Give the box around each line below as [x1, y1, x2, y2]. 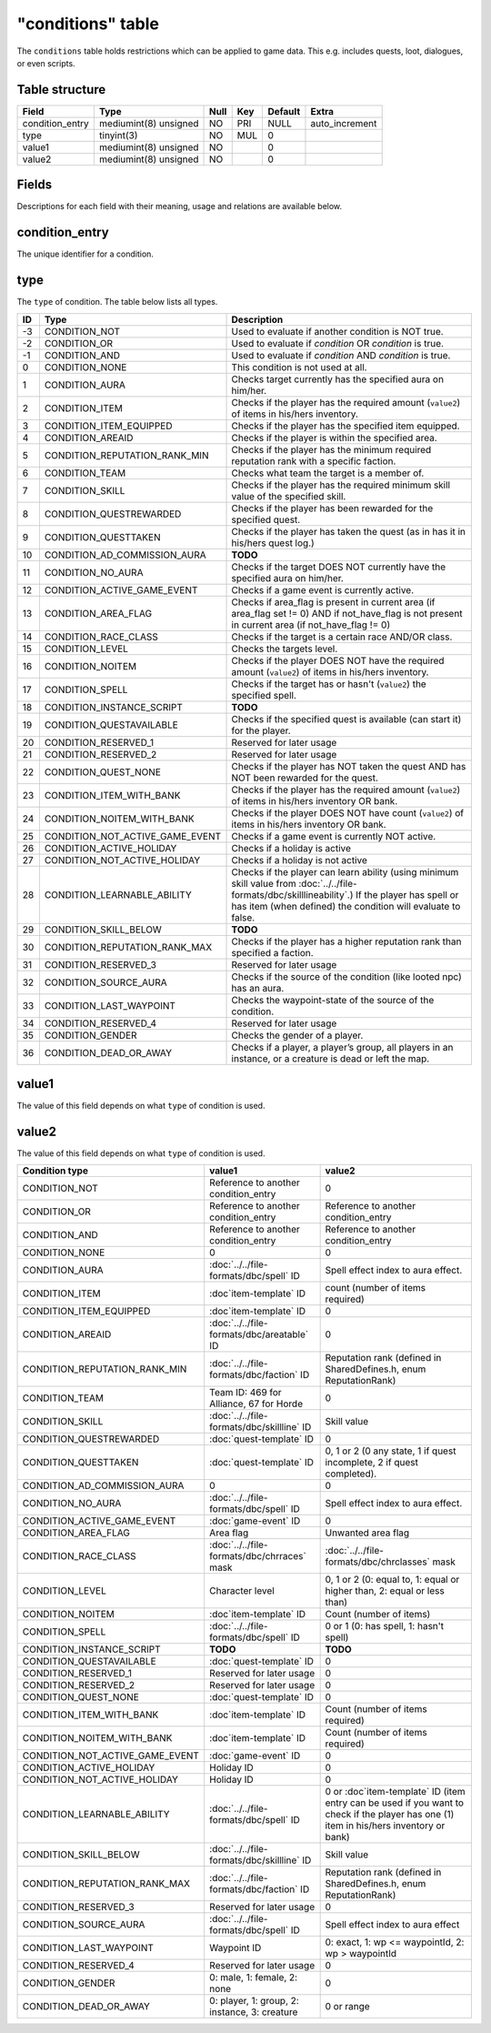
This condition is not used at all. [231, 360, 367, 373]
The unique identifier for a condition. [16, 248, 155, 259]
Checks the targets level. [231, 642, 338, 655]
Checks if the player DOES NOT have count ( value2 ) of [231, 806, 464, 819]
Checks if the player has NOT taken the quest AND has [231, 760, 466, 772]
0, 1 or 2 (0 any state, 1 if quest [325, 1444, 456, 1457]
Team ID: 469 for [209, 1386, 282, 1399]
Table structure [16, 82, 106, 97]
